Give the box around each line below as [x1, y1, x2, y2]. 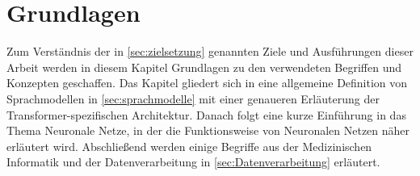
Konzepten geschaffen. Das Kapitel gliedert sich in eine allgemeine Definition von [6, 74, 408, 91]
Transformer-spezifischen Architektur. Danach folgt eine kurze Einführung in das [6, 106, 406, 123]
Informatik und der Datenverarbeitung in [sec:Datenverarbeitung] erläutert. [6, 153, 380, 170]
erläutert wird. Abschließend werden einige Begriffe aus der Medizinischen [6, 137, 372, 154]
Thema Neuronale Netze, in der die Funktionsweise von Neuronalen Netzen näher [6, 122, 410, 139]
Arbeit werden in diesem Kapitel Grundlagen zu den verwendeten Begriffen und [6, 58, 402, 75]
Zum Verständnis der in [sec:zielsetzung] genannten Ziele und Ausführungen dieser [6, 43, 414, 60]
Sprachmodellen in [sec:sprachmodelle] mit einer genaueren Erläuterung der [6, 90, 380, 107]
